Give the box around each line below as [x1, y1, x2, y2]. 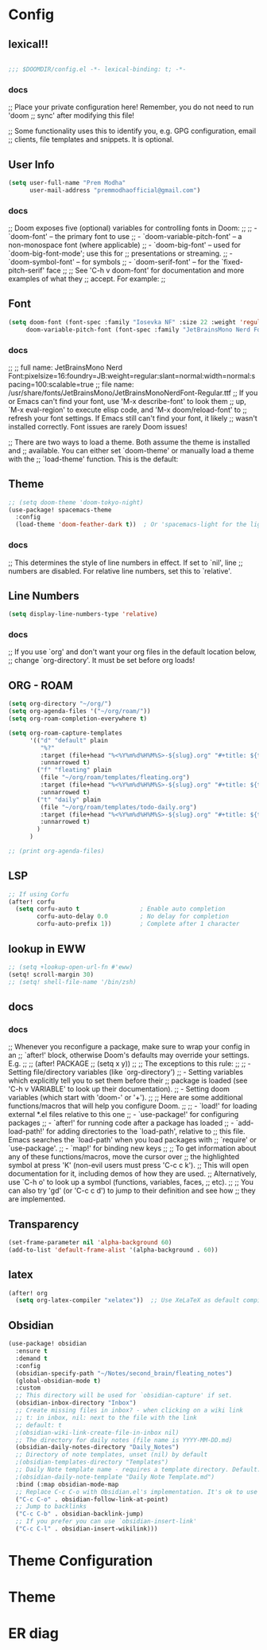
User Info [8, 158, 55, 171]
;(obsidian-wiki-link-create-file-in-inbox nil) [15, 1429, 180, 1436]
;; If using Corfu [8, 890, 69, 898]
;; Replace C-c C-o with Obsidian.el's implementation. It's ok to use [15, 1487, 258, 1495]
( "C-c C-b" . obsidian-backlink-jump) [15, 1510, 145, 1519]
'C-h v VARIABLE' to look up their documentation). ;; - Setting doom [8, 1084, 230, 1094]
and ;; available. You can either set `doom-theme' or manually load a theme [8, 445, 254, 455]
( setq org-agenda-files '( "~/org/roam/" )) [8, 707, 151, 715]
